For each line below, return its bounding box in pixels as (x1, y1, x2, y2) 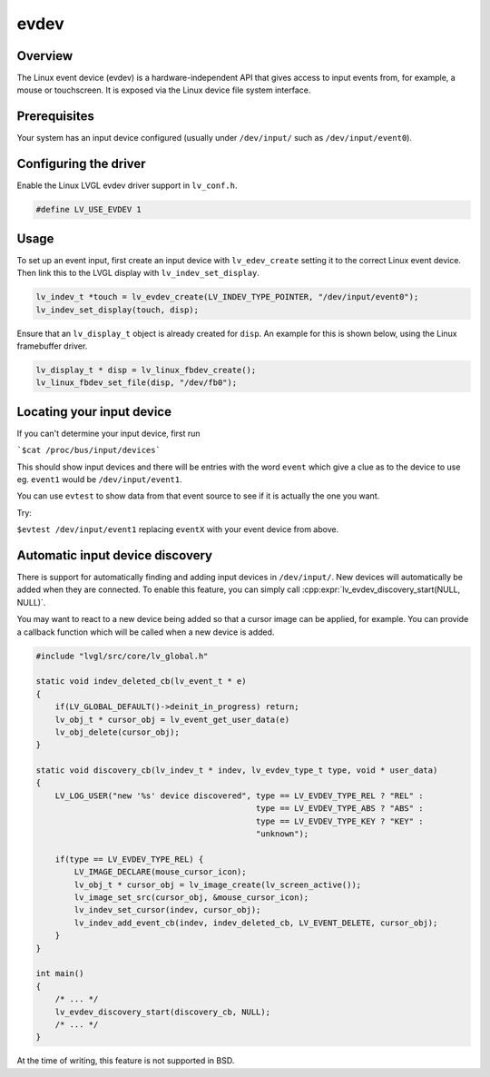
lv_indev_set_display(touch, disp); (35, 304, 200, 315)
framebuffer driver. (16, 341, 88, 351)
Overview (16, 48, 73, 64)
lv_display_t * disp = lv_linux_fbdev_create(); (35, 364, 257, 375)
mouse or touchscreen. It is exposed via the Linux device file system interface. (16, 84, 311, 95)
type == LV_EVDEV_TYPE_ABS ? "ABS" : (255, 804, 424, 814)
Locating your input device (16, 404, 172, 420)
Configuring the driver (16, 156, 146, 172)
